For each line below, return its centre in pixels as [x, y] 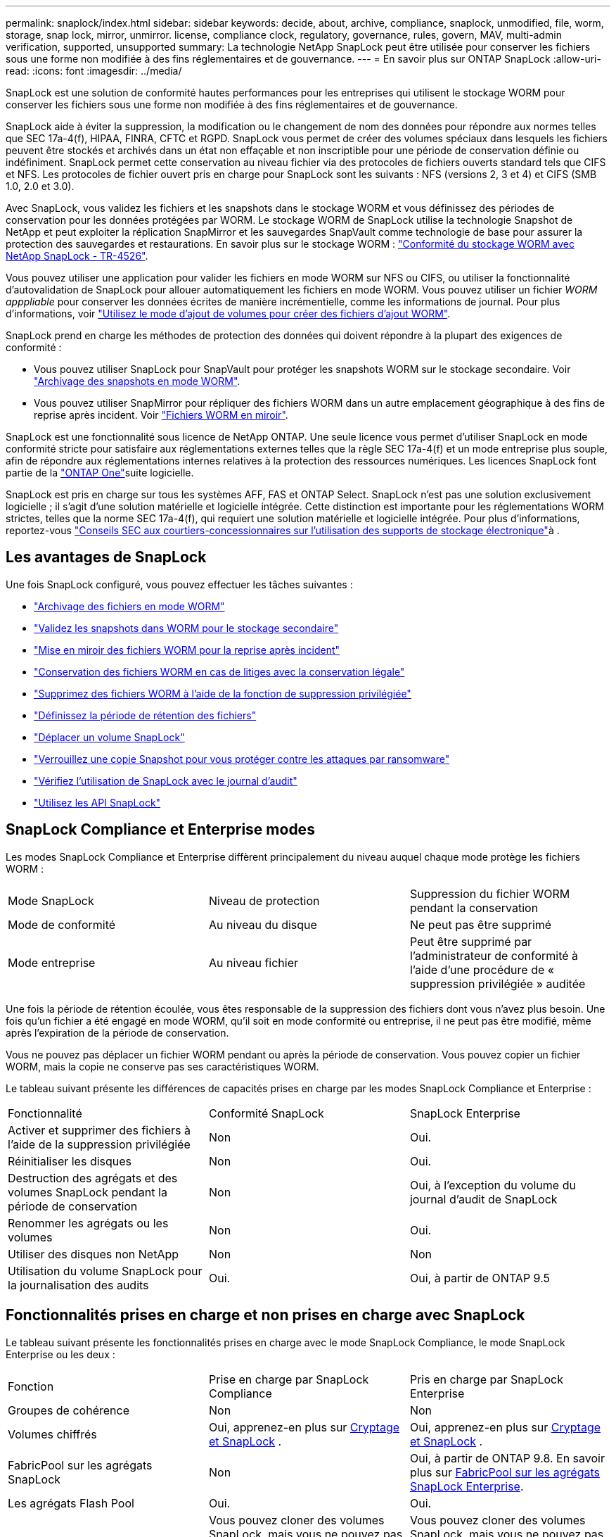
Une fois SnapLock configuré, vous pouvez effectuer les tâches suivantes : [179, 584]
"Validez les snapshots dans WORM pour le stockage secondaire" [186, 628]
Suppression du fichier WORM [490, 893]
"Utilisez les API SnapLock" [97, 802]
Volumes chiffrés [52, 1434]
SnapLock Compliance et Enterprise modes [160, 830]
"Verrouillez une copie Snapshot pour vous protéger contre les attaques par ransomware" [242, 759]
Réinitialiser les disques [70, 1161]
